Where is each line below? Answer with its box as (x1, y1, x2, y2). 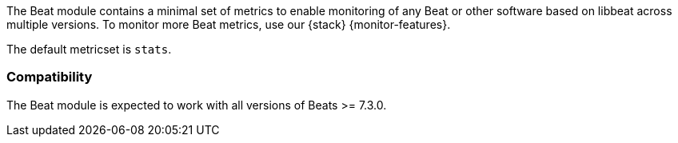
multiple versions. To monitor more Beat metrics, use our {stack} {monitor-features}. (6, 18, 451, 31)
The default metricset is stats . (6, 42, 172, 56)
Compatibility (6, 69, 93, 85)
